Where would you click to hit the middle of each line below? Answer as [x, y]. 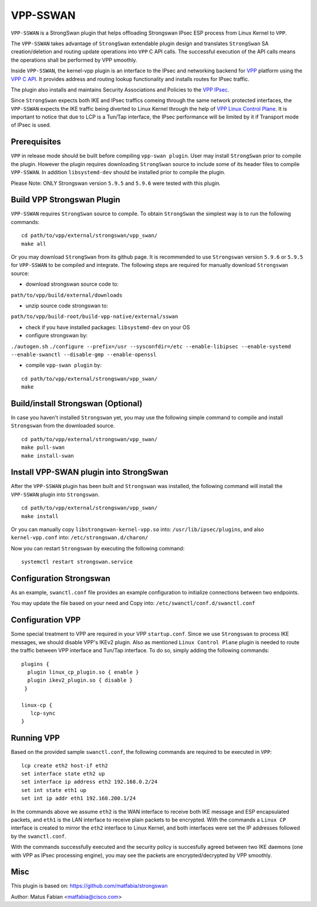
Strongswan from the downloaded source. [63, 426]
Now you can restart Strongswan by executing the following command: [98, 548]
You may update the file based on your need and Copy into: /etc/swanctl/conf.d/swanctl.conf [133, 603]
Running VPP [35, 738]
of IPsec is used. [31, 125]
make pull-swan [43, 448]
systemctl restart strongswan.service [77, 562]
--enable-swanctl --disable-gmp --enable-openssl [84, 354]
